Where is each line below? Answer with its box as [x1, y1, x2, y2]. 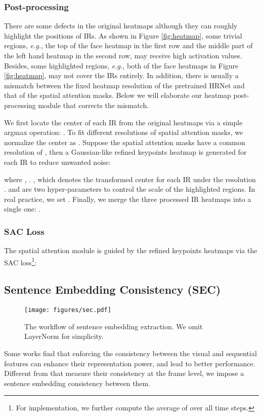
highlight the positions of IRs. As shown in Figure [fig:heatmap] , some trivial [4, 30, 242, 41]
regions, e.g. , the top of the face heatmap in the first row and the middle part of [4, 40, 253, 51]
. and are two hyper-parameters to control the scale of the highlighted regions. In [4, 184, 255, 194]
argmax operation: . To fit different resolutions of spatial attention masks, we [4, 127, 243, 137]
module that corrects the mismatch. [38, 99, 149, 110]
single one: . [4, 203, 41, 214]
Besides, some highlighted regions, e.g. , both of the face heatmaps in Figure [4, 60, 239, 71]
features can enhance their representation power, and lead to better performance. [4, 358, 255, 368]
